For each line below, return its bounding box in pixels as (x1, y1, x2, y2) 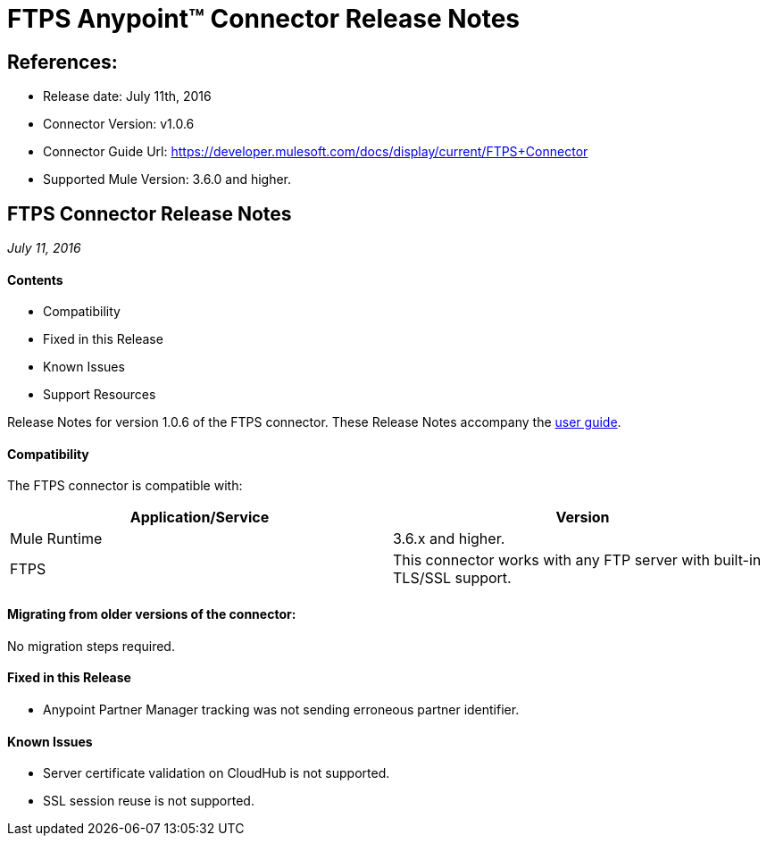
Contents (7, 271, 63, 288)
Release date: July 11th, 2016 (43, 88, 212, 104)
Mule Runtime (10, 530, 103, 548)
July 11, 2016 (7, 240, 81, 256)
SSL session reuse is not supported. (43, 793, 254, 809)
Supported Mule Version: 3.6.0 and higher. (43, 171, 292, 188)
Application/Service (129, 508, 270, 527)
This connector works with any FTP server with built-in (393, 551, 762, 570)
